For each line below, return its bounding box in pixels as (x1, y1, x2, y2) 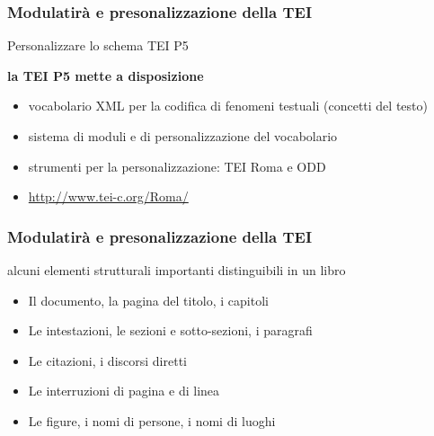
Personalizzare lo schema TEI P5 (7, 36, 189, 55)
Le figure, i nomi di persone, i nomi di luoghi (28, 411, 276, 430)
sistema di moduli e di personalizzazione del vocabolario (28, 127, 338, 145)
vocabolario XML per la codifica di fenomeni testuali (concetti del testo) (28, 96, 428, 115)
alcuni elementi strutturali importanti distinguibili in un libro (7, 261, 346, 279)
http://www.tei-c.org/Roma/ (28, 187, 189, 206)
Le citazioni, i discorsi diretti (28, 351, 188, 369)
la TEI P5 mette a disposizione (7, 66, 204, 85)
